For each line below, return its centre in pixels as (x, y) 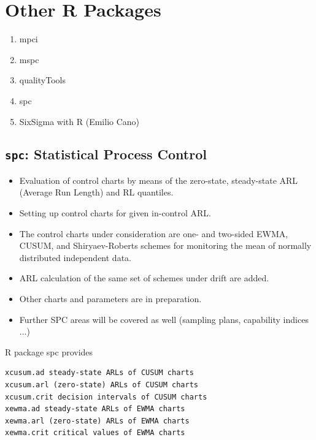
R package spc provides (49, 351)
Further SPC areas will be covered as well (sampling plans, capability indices (164, 319)
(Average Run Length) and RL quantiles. (96, 192)
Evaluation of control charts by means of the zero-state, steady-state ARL (159, 180)
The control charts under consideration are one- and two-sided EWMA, (154, 233)
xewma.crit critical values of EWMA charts (95, 433)
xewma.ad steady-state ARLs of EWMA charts (95, 409)
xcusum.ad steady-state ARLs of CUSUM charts (99, 373)
